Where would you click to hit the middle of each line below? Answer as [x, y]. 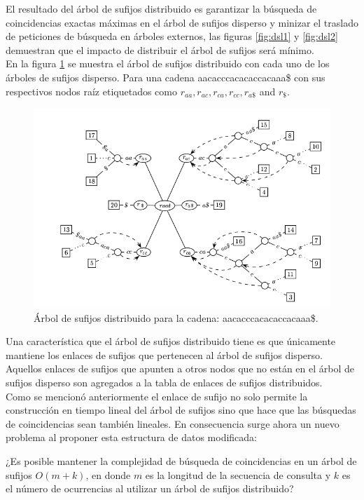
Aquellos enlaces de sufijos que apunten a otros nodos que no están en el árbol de [180, 369]
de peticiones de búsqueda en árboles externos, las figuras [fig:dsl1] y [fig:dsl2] [172, 36]
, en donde [108, 474]
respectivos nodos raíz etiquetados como [91, 91]
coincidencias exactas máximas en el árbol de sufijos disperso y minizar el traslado [182, 22]
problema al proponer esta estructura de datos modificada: [132, 437]
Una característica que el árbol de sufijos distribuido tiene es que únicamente [171, 341]
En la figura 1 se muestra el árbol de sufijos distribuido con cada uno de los [168, 63]
